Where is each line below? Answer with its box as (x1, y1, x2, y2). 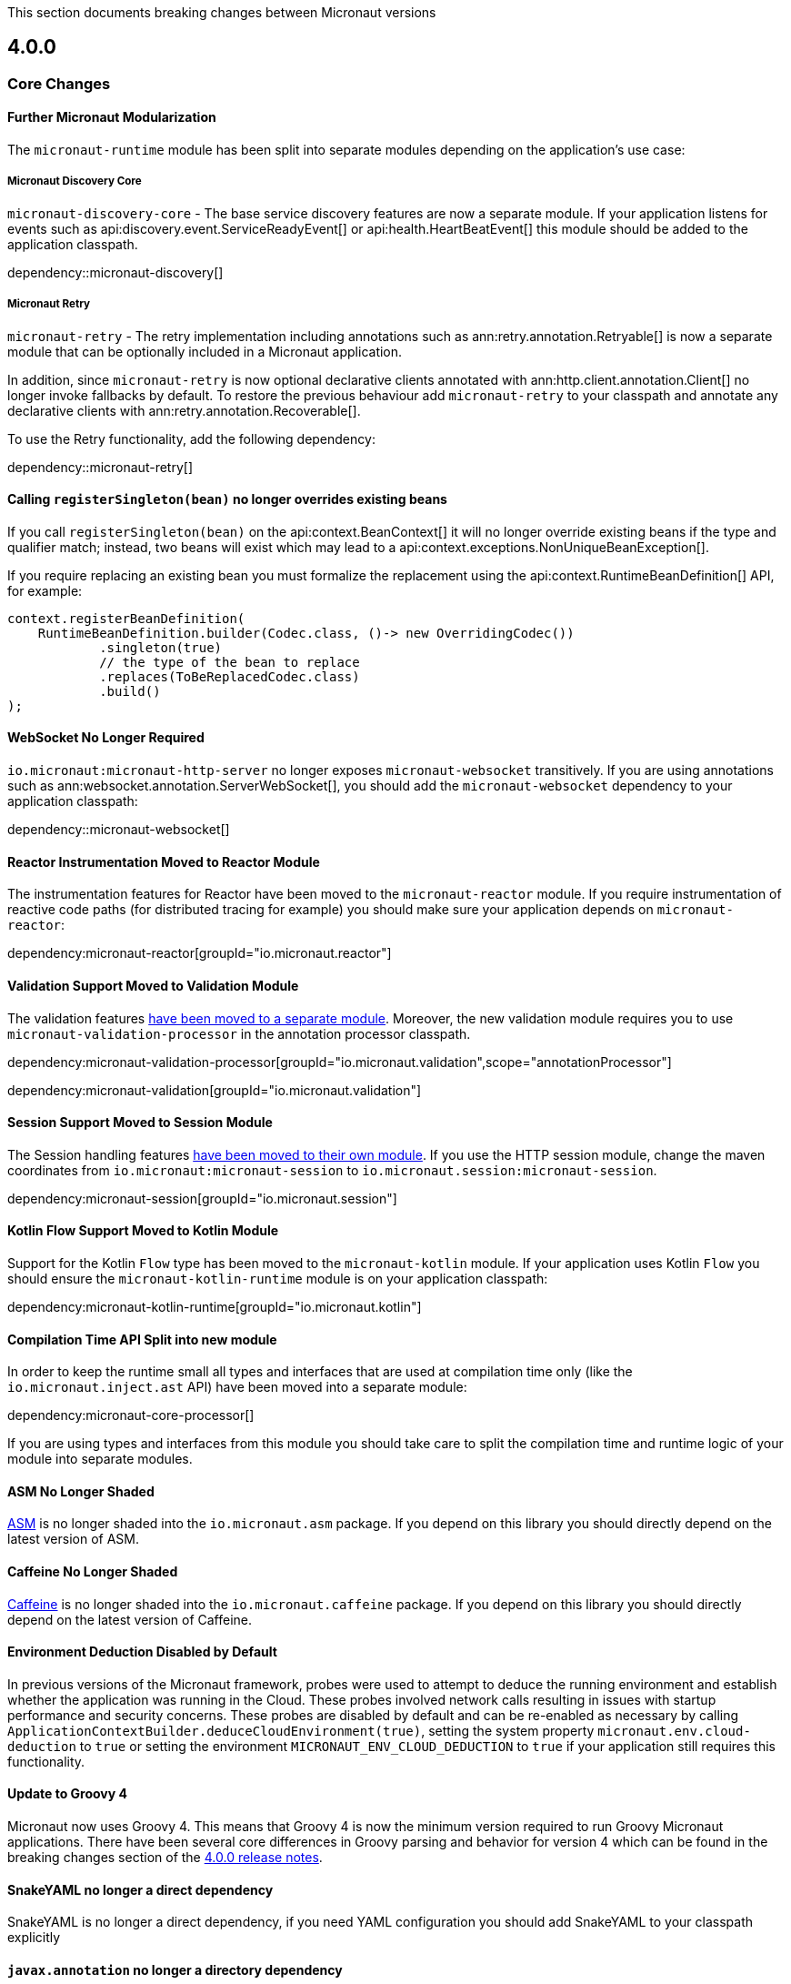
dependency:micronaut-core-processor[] (7, 1407, 255, 1424)
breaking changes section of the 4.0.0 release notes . (7, 1849, 323, 1866)
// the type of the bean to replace (99, 654, 360, 670)
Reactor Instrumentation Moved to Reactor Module (7, 853, 320, 870)
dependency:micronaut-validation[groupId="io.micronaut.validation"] (7, 1082, 422, 1098)
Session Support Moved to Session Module (7, 1114, 273, 1131)
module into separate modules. (7, 1451, 193, 1467)
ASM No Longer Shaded (7, 1483, 155, 1499)
